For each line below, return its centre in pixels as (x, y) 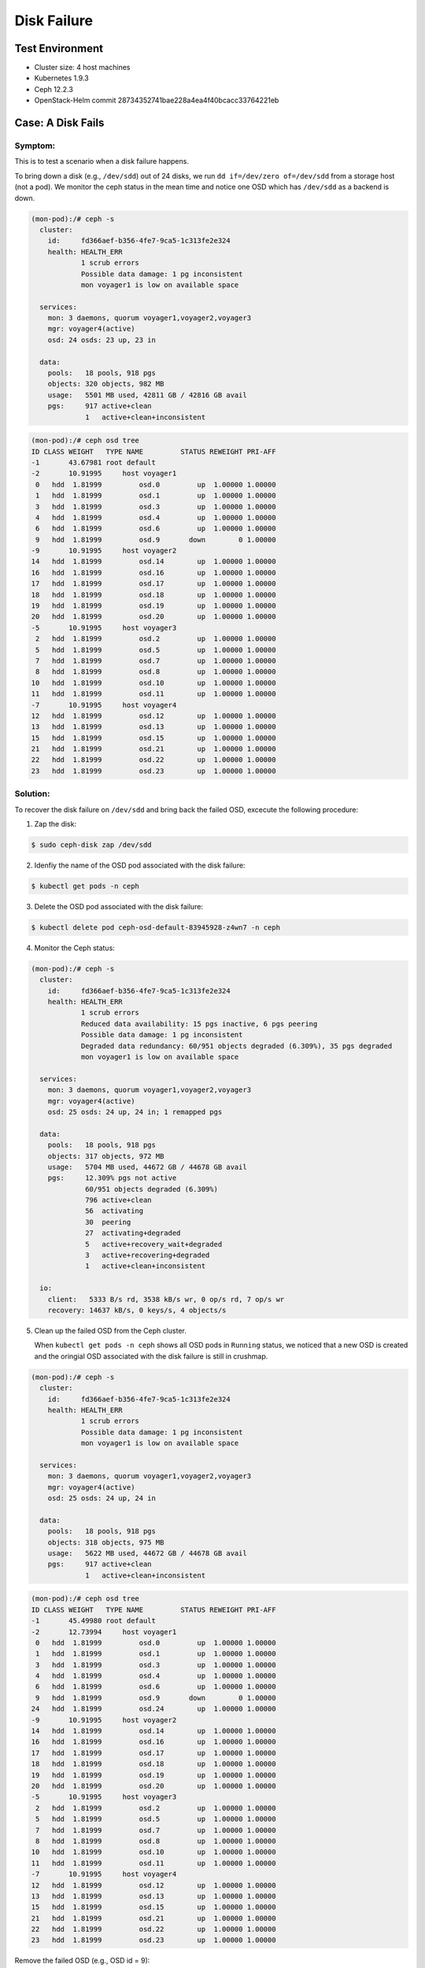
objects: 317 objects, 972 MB (106, 1156)
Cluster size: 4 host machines (82, 68)
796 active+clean (119, 1200)
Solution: (32, 793)
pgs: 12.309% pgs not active (112, 1178)
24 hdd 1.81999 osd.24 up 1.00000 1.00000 (153, 1709)
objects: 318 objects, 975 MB (106, 1542)
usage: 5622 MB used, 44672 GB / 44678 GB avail (147, 1554)
